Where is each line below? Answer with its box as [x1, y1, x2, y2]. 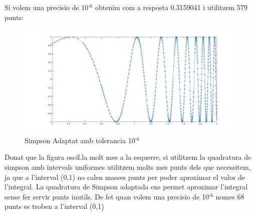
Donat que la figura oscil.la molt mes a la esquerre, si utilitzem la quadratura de [5, 152, 251, 162]
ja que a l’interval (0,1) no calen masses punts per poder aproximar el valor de [5, 171, 245, 182]
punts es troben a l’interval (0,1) [5, 201, 104, 211]
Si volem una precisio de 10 [5, 2, 89, 12]
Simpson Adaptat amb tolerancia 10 [25, 135, 135, 145]
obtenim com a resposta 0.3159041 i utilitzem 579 [95, 2, 247, 12]
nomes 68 [215, 191, 244, 201]
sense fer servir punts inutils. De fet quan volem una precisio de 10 [5, 191, 209, 201]
